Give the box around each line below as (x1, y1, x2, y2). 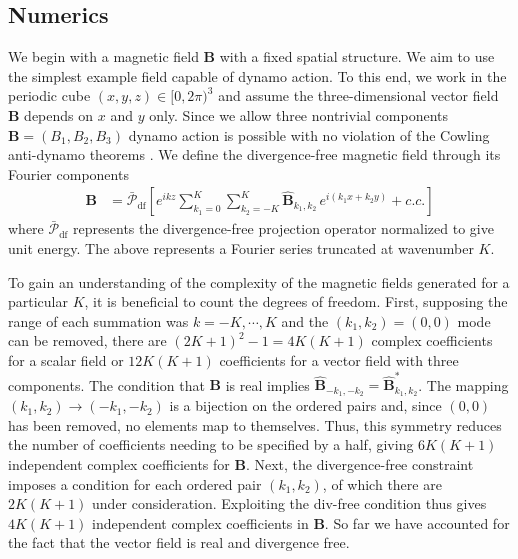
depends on (24, 104, 94, 125)
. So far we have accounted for (324, 512, 510, 533)
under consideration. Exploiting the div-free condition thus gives (92, 493, 487, 514)
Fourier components (8, 163, 129, 184)
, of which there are (322, 473, 442, 494)
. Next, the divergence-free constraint (245, 453, 474, 474)
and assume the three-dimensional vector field (218, 85, 499, 106)
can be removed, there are (8, 330, 167, 351)
